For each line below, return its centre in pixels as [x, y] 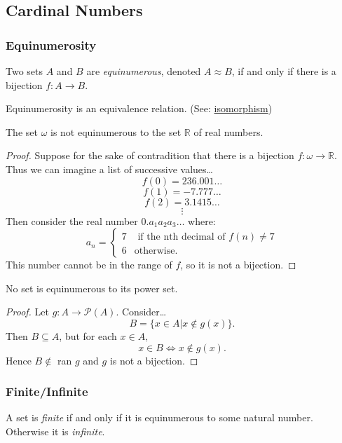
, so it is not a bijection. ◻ [238, 265]
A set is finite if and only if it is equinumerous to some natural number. [159, 417]
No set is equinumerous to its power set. [92, 288]
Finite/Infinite [47, 391]
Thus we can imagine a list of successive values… [109, 169]
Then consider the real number [72, 220]
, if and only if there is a [284, 71]
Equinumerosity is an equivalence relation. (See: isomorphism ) [139, 108]
